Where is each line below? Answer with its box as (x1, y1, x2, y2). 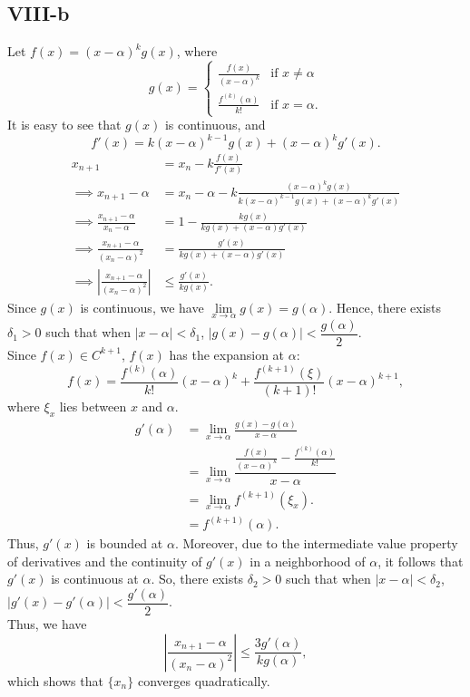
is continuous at (51, 569, 139, 588)
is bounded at (86, 534, 163, 553)
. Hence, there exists (328, 297, 442, 316)
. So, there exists (151, 569, 244, 588)
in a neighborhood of (250, 551, 366, 570)
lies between (59, 397, 127, 416)
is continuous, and (164, 115, 266, 134)
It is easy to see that (7, 115, 122, 134)
